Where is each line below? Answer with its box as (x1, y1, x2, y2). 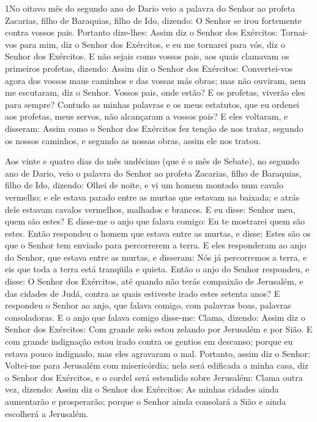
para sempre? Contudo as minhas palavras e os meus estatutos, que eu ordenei (5, 98, 299, 110)
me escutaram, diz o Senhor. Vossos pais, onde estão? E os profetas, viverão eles (5, 86, 305, 99)
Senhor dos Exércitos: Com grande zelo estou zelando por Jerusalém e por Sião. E (5, 323, 313, 336)
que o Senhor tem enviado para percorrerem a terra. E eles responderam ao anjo (5, 239, 307, 251)
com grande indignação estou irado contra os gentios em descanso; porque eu (5, 335, 293, 348)
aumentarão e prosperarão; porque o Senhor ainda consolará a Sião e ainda (5, 395, 286, 407)
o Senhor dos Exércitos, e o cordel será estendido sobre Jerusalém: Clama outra (5, 370, 303, 383)
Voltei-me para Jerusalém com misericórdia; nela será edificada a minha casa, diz (5, 359, 309, 372)
